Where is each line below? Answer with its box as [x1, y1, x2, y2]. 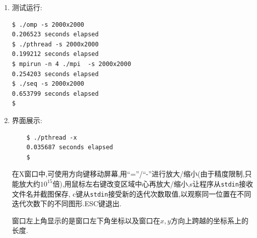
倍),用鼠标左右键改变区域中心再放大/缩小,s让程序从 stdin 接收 [52, 178, 253, 189]
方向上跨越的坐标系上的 [170, 215, 248, 225]
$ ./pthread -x [26, 134, 77, 141]
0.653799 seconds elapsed [12, 90, 99, 97]
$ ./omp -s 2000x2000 [12, 21, 84, 28]
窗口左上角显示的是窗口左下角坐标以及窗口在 [12, 215, 160, 225]
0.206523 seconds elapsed [12, 31, 99, 38]
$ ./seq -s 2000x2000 [12, 80, 84, 88]
